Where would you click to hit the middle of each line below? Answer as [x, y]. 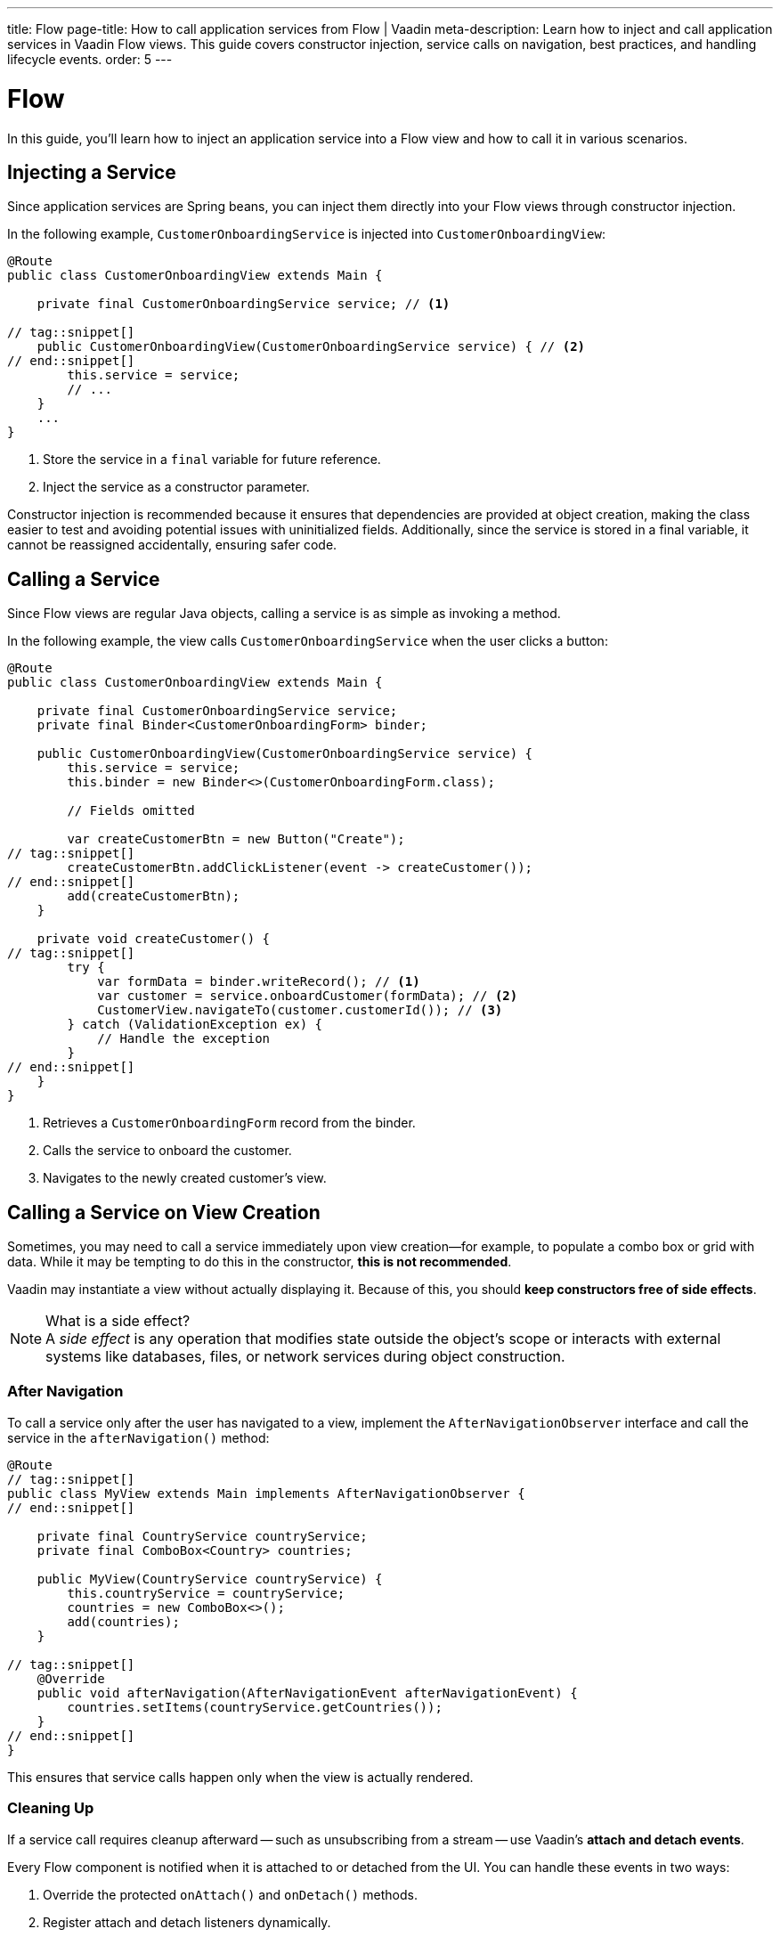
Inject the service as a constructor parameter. [176, 487]
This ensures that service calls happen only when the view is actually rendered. [240, 1777]
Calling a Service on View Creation [164, 1212]
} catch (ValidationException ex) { [195, 1025]
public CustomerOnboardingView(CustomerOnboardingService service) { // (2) [311, 347]
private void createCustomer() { [154, 939]
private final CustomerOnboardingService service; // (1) [244, 304]
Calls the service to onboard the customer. [167, 1151]
